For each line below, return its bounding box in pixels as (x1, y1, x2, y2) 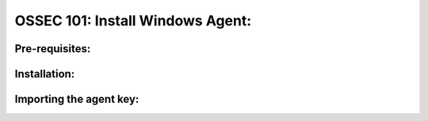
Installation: (14, 67, 75, 81)
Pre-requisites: (14, 42, 91, 55)
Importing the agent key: (14, 93, 139, 106)
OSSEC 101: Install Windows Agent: (14, 12, 252, 29)
